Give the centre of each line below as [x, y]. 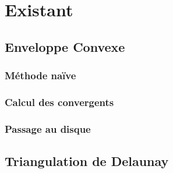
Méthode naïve [40, 75]
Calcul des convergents [59, 102]
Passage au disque [48, 128]
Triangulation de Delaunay [87, 161]
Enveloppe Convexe [65, 46]
